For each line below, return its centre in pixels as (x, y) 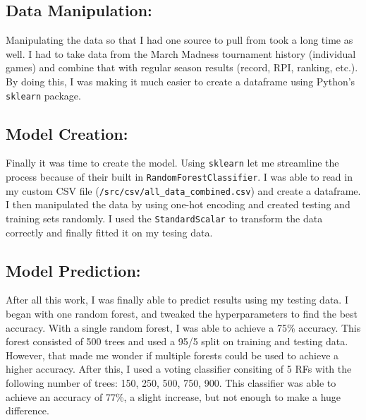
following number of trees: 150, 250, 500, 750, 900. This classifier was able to (171, 383)
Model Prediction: (73, 270)
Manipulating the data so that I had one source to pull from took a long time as (179, 40)
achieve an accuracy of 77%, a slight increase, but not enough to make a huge (173, 396)
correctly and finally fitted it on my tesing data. (109, 232)
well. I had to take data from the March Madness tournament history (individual (181, 53)
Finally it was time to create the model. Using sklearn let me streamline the (172, 163)
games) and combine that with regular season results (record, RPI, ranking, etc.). (182, 67)
